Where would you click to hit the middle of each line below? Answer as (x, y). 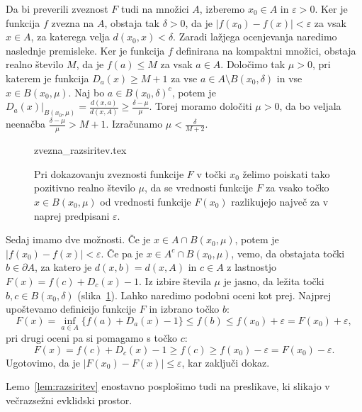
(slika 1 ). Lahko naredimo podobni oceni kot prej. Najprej (204, 295)
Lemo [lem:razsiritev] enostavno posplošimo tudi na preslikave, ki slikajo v (168, 386)
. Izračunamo (134, 124)
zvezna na (73, 22)
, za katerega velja (70, 37)
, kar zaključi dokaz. (226, 362)
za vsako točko (298, 188)
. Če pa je (122, 253)
